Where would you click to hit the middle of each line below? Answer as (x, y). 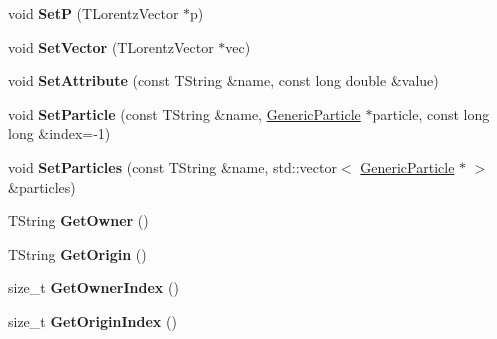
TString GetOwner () (78, 220)
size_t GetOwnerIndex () (93, 287)
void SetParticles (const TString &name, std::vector (172, 166)
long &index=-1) (59, 133)
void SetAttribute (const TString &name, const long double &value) (223, 80)
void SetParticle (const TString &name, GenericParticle (184, 113)
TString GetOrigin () (77, 253)
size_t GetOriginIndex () (92, 320)
